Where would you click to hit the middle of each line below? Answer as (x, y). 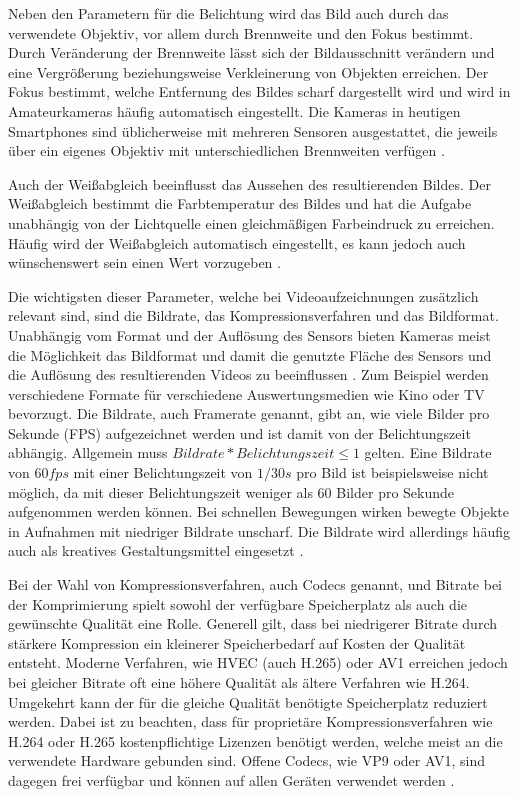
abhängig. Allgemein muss (88, 452)
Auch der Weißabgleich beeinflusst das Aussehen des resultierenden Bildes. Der (249, 183)
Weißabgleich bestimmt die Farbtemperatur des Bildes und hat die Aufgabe (240, 203)
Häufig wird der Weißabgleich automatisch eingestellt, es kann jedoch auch (237, 242)
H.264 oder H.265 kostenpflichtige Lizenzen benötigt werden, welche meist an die (255, 740)
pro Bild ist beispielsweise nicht (392, 472)
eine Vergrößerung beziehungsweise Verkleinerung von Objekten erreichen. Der (248, 71)
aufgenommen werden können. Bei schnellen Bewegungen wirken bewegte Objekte (259, 511)
